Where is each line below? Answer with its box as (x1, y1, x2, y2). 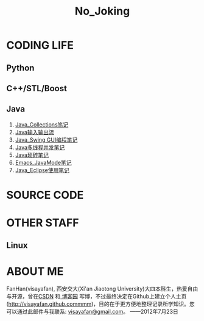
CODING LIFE (6, 38, 74, 52)
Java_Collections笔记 (15, 120, 69, 128)
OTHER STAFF (6, 216, 79, 230)
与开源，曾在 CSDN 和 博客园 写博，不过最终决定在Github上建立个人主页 (6, 293, 187, 300)
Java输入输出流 (15, 128, 55, 136)
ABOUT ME (6, 264, 64, 278)
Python (6, 63, 35, 73)
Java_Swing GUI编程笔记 (15, 136, 78, 143)
